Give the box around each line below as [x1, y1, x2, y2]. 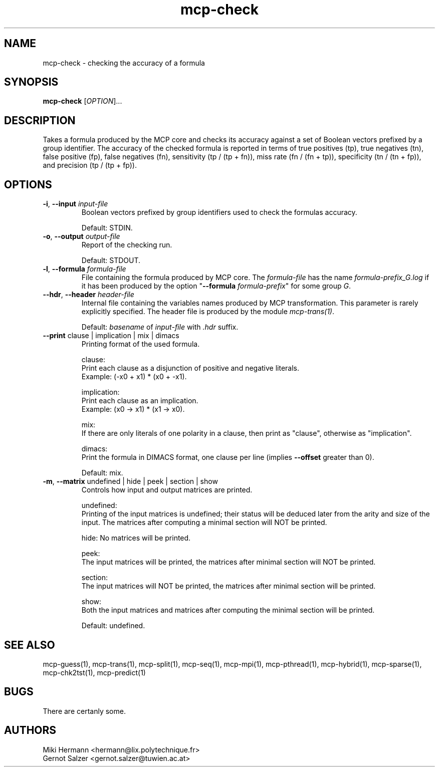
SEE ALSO [4, 638, 55, 651]
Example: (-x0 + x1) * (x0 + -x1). [81, 372, 187, 381]
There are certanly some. [43, 706, 126, 715]
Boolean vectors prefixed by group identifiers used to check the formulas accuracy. [81, 208, 357, 217]
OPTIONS [4, 178, 52, 191]
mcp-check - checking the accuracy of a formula [43, 58, 205, 67]
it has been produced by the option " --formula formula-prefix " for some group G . [81, 282, 351, 291]
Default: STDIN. [81, 223, 133, 232]
